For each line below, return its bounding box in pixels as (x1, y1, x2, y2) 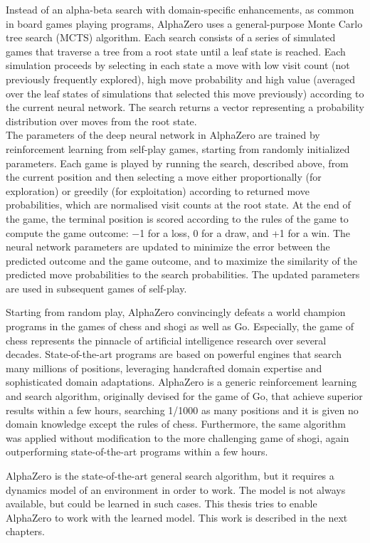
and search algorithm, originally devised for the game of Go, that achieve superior (6, 389, 363, 404)
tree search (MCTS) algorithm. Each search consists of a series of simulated (6, 30, 336, 45)
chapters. (6, 524, 45, 539)
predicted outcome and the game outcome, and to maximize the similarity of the (6, 253, 358, 268)
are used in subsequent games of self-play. (6, 280, 187, 295)
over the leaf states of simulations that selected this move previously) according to (6, 85, 364, 100)
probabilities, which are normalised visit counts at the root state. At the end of (6, 197, 351, 212)
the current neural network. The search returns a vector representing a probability (6, 100, 364, 115)
